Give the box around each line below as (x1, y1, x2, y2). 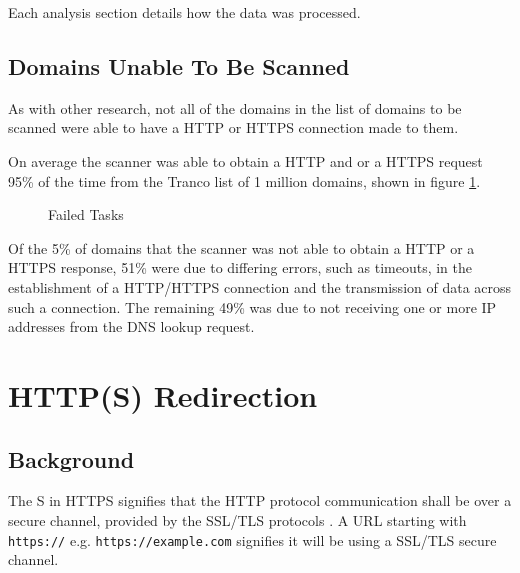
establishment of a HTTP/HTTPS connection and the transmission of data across (8, 276, 512, 297)
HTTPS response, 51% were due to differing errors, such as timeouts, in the (8, 257, 473, 278)
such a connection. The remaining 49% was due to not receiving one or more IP (8, 296, 497, 317)
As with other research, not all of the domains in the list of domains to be (8, 97, 462, 118)
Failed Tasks (48, 204, 124, 225)
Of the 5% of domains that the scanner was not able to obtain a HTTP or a (8, 237, 475, 258)
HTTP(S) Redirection (8, 374, 318, 415)
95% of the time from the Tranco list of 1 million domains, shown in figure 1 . (8, 170, 481, 191)
